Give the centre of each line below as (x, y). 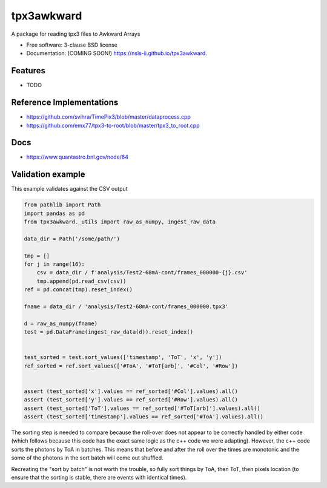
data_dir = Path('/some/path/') (72, 239)
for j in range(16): (54, 264)
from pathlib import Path (62, 205)
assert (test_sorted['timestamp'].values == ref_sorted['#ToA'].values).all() (144, 417)
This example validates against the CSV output (69, 189)
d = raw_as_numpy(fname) (61, 323)
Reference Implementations (65, 103)
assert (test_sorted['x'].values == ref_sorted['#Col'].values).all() (131, 391)
